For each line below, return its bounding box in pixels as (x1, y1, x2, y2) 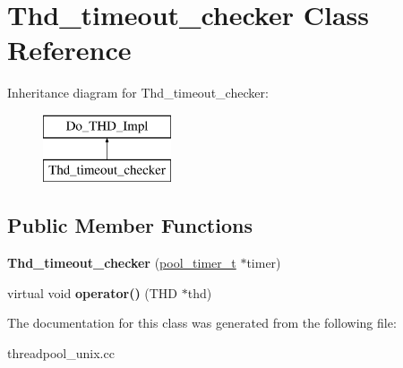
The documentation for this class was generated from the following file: (7, 313, 397, 332)
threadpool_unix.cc (7, 344, 115, 363)
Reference (7, 31, 132, 68)
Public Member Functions (7, 211, 253, 239)
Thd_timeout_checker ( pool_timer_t (7, 253, 236, 272)
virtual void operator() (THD (7, 283, 178, 302)
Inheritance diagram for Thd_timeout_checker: (7, 83, 269, 102)
